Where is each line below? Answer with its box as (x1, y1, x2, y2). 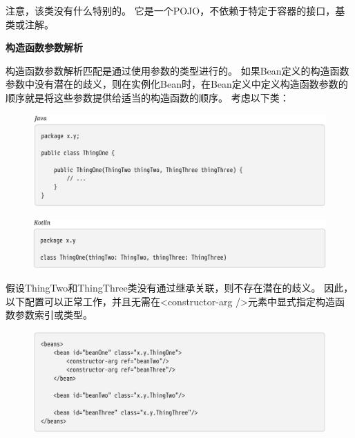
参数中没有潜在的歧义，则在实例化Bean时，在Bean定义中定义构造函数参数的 (6, 77, 348, 91)
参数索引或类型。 (15, 307, 93, 322)
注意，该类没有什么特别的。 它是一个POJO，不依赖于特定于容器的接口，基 (6, 3, 345, 17)
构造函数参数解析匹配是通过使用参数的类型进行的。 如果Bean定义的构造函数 (6, 63, 349, 77)
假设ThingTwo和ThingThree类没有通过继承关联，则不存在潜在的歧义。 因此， (6, 280, 354, 295)
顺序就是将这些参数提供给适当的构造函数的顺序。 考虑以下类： (6, 90, 289, 104)
